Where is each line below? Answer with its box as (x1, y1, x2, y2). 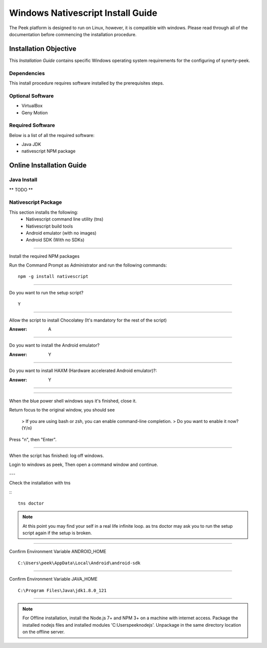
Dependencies (9, 70, 45, 77)
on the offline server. (22, 629, 65, 635)
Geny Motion (21, 109, 48, 116)
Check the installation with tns (9, 480, 71, 486)
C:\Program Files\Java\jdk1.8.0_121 (18, 588, 107, 593)
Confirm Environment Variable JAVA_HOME (9, 576, 98, 582)
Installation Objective (9, 45, 77, 53)
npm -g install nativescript (18, 274, 89, 279)
